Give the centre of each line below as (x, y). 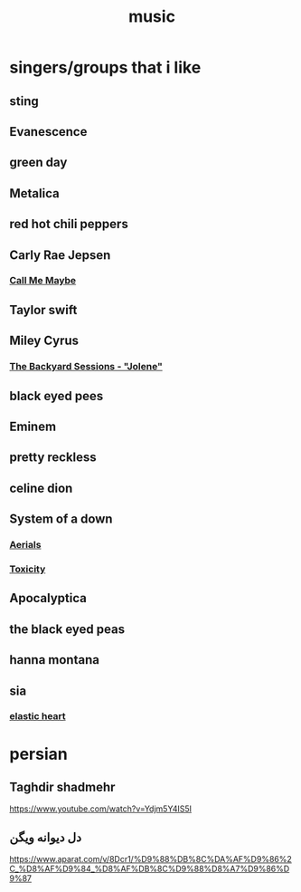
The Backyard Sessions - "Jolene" (86, 367)
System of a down (61, 519)
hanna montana (54, 660)
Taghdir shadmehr (62, 787)
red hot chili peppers (69, 224)
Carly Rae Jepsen (60, 255)
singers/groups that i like (105, 67)
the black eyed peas (67, 629)
